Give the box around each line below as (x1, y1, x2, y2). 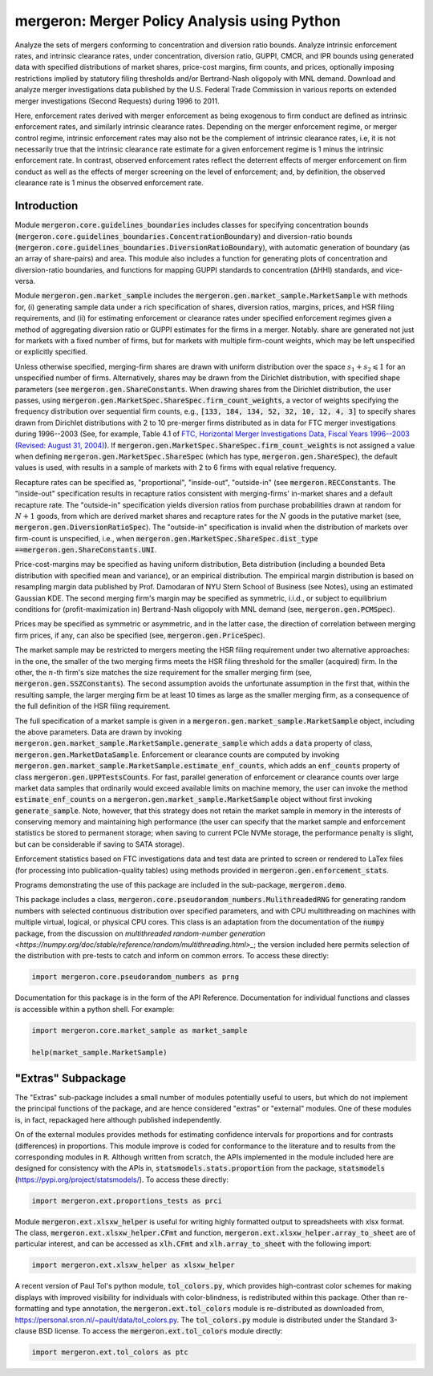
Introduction (14, 199, 79, 212)
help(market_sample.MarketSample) (31, 1048, 168, 1058)
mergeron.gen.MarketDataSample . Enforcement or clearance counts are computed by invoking (14, 750, 340, 759)
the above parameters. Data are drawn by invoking (14, 726, 182, 737)
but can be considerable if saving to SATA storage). (14, 839, 184, 849)
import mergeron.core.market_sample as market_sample (31, 1026, 248, 1034)
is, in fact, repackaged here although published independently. (14, 1115, 222, 1124)
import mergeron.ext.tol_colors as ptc (31, 1347, 188, 1357)
